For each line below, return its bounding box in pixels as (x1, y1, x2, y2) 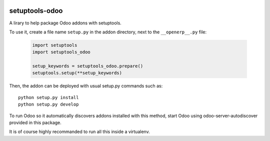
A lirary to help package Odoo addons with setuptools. (9, 20, 122, 26)
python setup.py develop (18, 102, 79, 107)
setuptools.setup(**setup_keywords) (32, 70, 122, 76)
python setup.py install (18, 95, 79, 100)
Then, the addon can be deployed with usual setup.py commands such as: (9, 83, 163, 89)
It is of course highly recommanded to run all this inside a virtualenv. (9, 129, 150, 135)
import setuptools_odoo (32, 49, 91, 55)
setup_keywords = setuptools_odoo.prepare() (32, 63, 143, 69)
